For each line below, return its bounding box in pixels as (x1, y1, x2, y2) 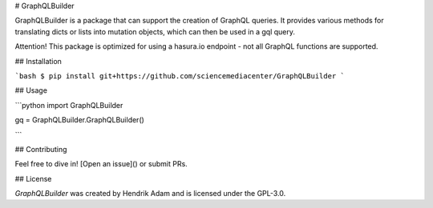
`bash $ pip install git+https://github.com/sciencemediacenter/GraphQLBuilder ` (14, 71, 345, 80)
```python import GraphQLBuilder (14, 100, 123, 110)
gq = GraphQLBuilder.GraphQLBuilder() (14, 115, 144, 125)
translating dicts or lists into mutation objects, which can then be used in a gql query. (14, 26, 296, 36)
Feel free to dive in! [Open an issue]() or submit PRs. (14, 159, 188, 169)
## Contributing (14, 144, 67, 154)
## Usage (14, 86, 48, 95)
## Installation (14, 56, 62, 66)
